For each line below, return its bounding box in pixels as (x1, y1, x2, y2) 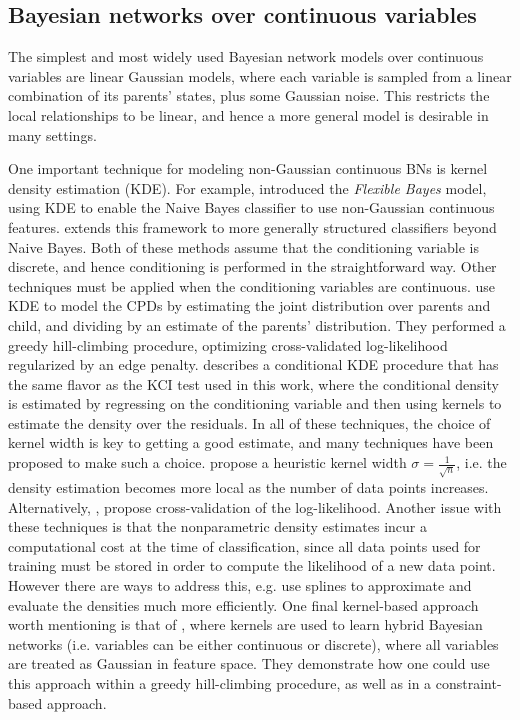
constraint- (435, 672, 502, 693)
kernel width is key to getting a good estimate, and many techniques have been (8, 432, 494, 453)
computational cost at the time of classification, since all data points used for (8, 535, 481, 556)
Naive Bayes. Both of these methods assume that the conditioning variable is (8, 236, 480, 257)
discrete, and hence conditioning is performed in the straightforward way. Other (8, 256, 497, 277)
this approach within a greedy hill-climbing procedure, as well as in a (8, 672, 432, 693)
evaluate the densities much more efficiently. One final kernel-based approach (8, 594, 479, 615)
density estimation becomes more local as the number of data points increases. (8, 477, 489, 498)
